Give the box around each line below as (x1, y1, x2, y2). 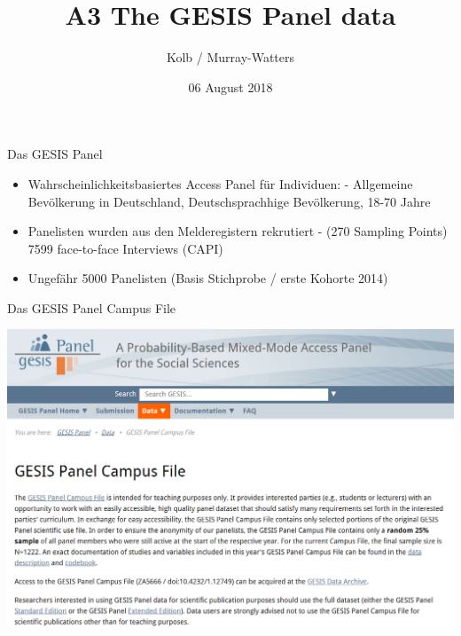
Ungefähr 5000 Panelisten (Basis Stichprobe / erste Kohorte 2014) (27, 269, 388, 287)
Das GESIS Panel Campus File (7, 298, 176, 317)
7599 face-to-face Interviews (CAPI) (27, 239, 223, 257)
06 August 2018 (188, 77, 273, 96)
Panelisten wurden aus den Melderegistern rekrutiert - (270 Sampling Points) (27, 222, 448, 240)
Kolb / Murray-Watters (166, 48, 295, 67)
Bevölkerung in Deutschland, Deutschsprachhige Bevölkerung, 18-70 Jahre (27, 192, 431, 210)
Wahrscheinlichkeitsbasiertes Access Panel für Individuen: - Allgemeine (27, 174, 413, 192)
